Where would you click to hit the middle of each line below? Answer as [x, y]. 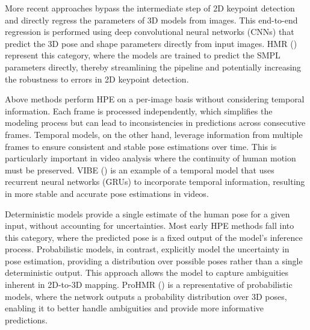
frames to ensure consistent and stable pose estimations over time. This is [141, 146]
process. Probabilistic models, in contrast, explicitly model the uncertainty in [147, 249]
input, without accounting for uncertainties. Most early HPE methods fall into [150, 226]
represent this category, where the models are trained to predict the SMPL [143, 55]
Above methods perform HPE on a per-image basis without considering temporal [155, 99]
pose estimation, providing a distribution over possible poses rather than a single [154, 260]
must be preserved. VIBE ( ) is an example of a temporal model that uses [140, 170]
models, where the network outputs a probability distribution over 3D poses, [146, 296]
